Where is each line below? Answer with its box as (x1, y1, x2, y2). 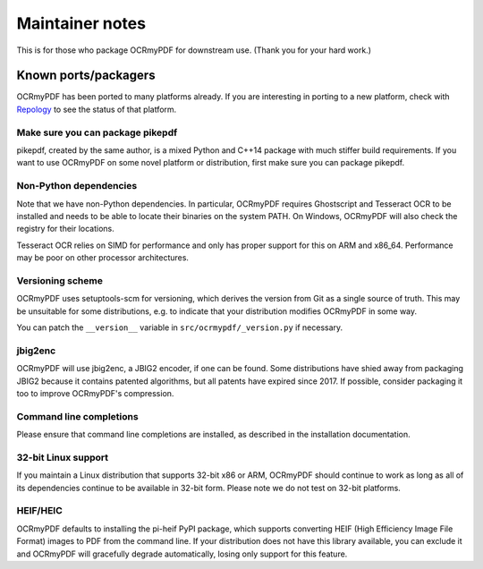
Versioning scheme (16, 274, 103, 286)
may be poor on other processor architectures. (16, 252, 190, 263)
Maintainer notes (16, 13, 147, 33)
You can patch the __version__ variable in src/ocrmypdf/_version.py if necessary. (16, 322, 343, 333)
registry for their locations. (16, 224, 115, 234)
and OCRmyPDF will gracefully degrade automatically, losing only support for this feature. (16, 548, 348, 559)
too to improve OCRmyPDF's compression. (16, 387, 174, 398)
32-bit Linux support (16, 451, 109, 463)
